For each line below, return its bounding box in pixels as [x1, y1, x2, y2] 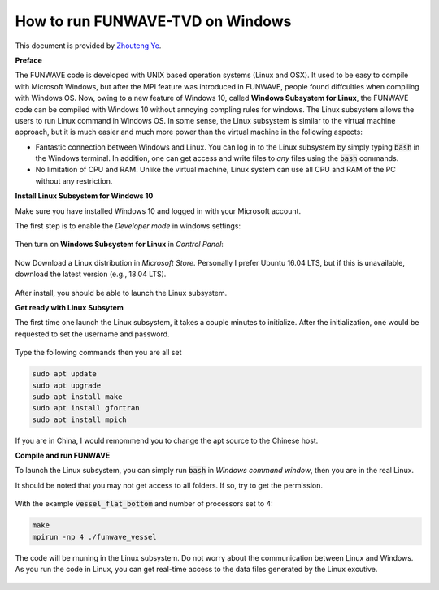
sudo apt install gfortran [32, 403, 140, 413]
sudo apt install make [32, 392, 123, 401]
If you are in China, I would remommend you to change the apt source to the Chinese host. [15, 436, 319, 445]
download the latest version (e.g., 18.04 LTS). [15, 269, 167, 280]
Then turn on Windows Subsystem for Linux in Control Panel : [15, 240, 224, 249]
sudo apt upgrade [32, 380, 102, 390]
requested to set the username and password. [15, 329, 170, 339]
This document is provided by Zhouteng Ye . [15, 41, 162, 50]
